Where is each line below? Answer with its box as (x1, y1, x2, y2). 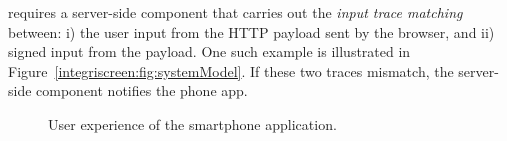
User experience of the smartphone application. (48, 113, 337, 134)
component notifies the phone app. (36, 80, 248, 101)
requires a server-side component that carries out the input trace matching (8, 2, 463, 22)
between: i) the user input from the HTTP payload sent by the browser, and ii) (8, 21, 495, 42)
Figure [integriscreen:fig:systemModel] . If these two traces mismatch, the (8, 60, 454, 81)
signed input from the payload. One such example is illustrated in (8, 41, 411, 62)
